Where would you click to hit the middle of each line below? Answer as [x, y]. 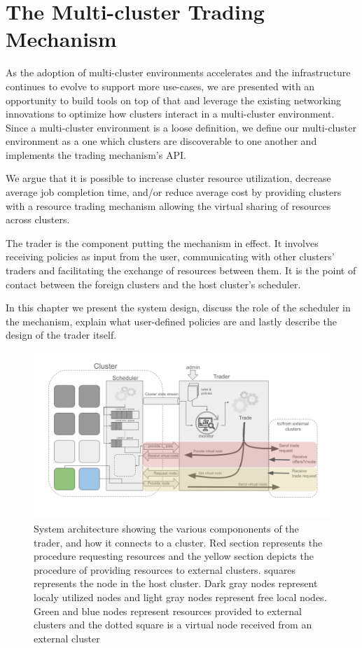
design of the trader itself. [61, 335]
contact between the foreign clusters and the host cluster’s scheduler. [153, 284]
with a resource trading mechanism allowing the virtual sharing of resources [168, 205]
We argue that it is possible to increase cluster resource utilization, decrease [168, 178]
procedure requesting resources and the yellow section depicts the [174, 556]
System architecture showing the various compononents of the [166, 529]
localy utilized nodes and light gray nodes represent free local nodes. [180, 597]
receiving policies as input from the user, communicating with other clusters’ [170, 256]
